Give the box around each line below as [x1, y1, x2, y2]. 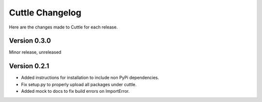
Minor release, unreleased [9, 49, 62, 55]
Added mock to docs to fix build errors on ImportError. [21, 88, 130, 94]
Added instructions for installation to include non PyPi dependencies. [21, 75, 160, 81]
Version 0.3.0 [9, 37, 51, 45]
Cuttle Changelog [9, 7, 82, 18]
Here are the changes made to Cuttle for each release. [9, 24, 118, 30]
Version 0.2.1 [9, 62, 49, 70]
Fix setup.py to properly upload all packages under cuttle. [21, 81, 137, 87]
